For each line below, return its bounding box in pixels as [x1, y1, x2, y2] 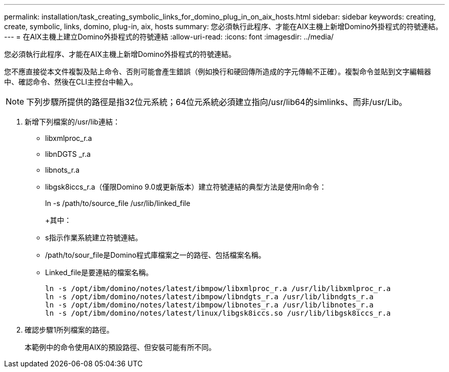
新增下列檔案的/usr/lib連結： [25, 117, 120, 126]
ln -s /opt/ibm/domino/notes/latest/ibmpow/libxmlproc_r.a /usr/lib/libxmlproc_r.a [45, 284, 391, 293]
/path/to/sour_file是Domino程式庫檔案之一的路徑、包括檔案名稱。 [45, 251, 266, 259]
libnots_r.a [45, 166, 79, 174]
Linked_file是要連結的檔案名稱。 [45, 268, 153, 277]
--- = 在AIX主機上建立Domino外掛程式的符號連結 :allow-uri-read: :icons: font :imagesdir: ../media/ [4, 32, 334, 41]
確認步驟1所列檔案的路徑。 [25, 325, 114, 334]
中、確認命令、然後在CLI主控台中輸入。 [4, 77, 137, 86]
